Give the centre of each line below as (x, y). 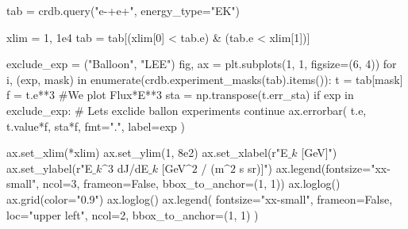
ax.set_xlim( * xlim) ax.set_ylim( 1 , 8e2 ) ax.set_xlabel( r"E (147, 153)
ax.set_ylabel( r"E (50, 168)
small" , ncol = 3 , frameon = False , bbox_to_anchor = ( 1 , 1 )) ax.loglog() (173, 183)
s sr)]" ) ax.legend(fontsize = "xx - (315, 168)
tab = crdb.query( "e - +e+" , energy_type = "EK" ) (123, 10)
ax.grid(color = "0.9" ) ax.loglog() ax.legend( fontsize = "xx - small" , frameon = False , (200, 198)
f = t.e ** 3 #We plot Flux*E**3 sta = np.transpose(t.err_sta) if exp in (180, 95)
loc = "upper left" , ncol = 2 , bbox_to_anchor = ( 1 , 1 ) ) (133, 214)
